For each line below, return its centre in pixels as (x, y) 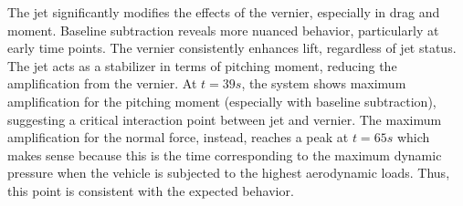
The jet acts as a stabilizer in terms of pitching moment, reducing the (202, 65)
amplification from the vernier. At (102, 83)
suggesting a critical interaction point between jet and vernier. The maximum (225, 119)
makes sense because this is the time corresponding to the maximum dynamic (225, 154)
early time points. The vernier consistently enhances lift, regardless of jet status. (232, 48)
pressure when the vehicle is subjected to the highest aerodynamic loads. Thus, (229, 173)
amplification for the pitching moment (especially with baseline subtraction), (222, 101)
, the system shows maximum (324, 83)
